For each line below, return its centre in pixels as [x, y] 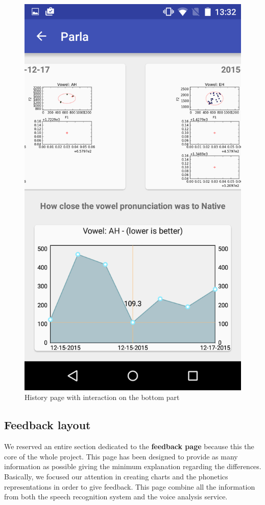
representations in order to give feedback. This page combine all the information [130, 486]
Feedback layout [47, 425]
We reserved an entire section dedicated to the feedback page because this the [129, 446]
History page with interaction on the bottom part [102, 397]
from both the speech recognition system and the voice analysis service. [116, 497]
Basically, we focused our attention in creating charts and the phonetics [116, 476]
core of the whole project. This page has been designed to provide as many [121, 456]
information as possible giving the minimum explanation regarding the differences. [133, 466]
